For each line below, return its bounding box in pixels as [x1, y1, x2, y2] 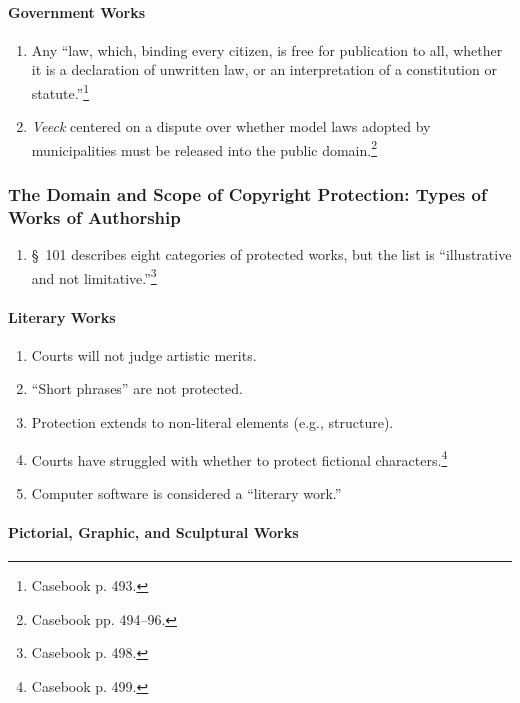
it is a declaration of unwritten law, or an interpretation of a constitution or [31, 59, 497, 80]
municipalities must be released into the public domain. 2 [31, 136, 378, 160]
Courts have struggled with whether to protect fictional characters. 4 [31, 446, 448, 470]
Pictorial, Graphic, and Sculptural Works [8, 522, 299, 543]
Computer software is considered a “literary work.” [31, 482, 342, 503]
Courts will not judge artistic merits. [31, 344, 257, 365]
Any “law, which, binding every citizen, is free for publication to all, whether [31, 39, 503, 60]
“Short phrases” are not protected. [31, 378, 243, 399]
